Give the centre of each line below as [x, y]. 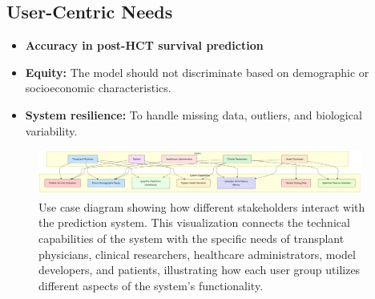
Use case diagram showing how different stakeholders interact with [202, 206]
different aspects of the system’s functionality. [151, 285]
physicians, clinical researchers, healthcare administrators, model [197, 254]
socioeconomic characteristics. [98, 88]
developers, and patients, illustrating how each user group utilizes [200, 270]
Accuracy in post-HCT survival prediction [144, 45]
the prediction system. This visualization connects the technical [194, 222]
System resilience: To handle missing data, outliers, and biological [194, 114]
